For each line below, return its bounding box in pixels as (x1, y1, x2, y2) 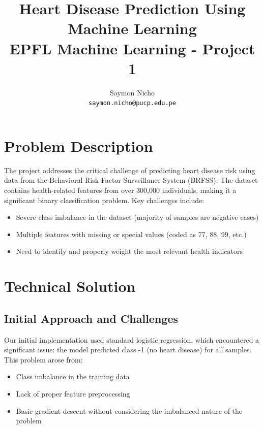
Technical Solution (4, 276, 136, 296)
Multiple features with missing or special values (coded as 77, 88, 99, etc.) (16, 228, 247, 239)
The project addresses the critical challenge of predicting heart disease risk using (4, 164, 255, 175)
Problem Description (4, 135, 153, 156)
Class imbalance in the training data (16, 371, 130, 382)
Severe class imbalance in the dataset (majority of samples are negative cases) (16, 212, 259, 222)
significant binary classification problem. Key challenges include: (4, 194, 204, 205)
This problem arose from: (4, 354, 83, 365)
